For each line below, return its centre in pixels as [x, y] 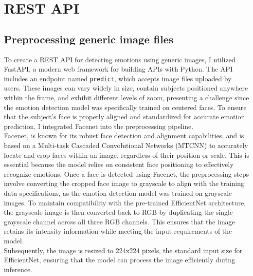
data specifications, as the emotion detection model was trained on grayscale [118, 193]
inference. [18, 269]
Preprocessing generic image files [89, 39]
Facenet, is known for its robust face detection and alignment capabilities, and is [124, 136]
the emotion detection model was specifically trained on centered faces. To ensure [125, 107]
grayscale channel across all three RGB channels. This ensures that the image [119, 221]
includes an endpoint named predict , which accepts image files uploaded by [118, 78]
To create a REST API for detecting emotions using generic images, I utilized [120, 59]
